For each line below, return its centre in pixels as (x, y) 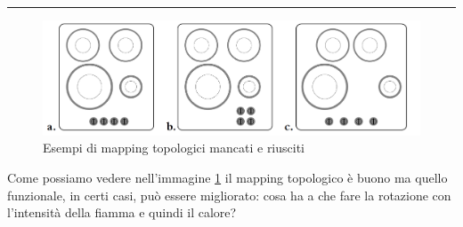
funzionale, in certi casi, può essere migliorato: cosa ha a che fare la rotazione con (229, 195)
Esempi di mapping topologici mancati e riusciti (174, 148)
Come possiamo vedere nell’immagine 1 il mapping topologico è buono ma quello (227, 177)
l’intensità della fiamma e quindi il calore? (122, 212)
